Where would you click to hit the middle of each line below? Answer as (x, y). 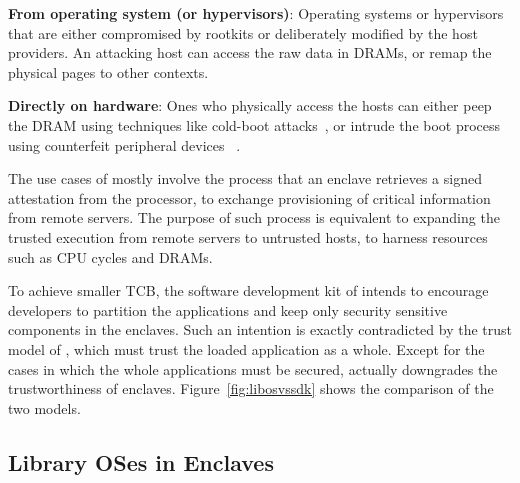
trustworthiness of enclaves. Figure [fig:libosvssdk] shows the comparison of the (251, 388)
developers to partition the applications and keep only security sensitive (228, 309)
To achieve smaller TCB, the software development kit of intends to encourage (248, 290)
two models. (44, 407)
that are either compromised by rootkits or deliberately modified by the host (243, 32)
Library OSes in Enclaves (141, 461)
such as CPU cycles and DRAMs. (110, 256)
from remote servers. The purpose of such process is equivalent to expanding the (254, 217)
